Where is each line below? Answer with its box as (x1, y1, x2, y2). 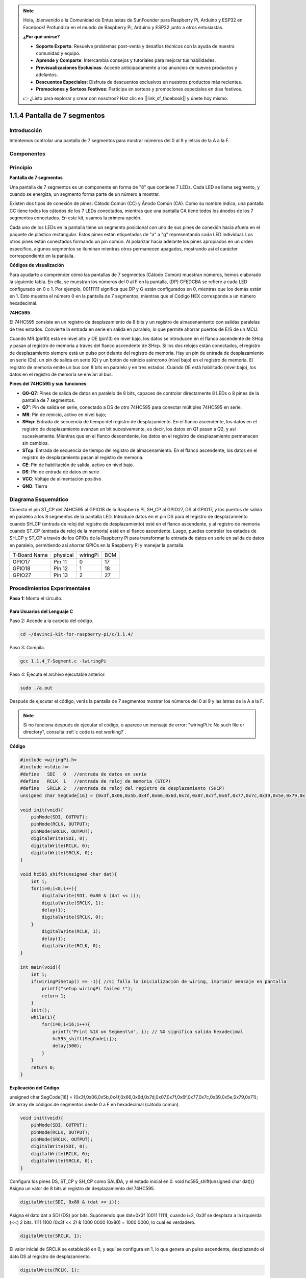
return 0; (31, 1064, 56, 1070)
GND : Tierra (22, 483, 48, 489)
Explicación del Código (9, 1085, 60, 1091)
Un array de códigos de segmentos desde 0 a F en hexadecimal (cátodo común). (9, 1101, 180, 1107)
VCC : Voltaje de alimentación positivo (22, 476, 101, 482)
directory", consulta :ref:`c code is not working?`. (23, 729, 126, 735)
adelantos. (36, 72, 58, 78)
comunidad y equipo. (36, 50, 81, 56)
